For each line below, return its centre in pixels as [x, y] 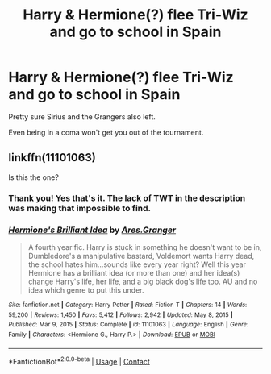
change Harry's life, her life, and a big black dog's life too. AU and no [143, 281]
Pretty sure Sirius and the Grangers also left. [82, 116]
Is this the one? [33, 177]
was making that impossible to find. [80, 208]
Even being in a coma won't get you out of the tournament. [106, 132]
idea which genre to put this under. [86, 290]
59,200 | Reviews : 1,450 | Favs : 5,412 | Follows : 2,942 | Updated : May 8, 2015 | [121, 315]
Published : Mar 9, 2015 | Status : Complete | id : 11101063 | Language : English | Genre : [129, 325]
